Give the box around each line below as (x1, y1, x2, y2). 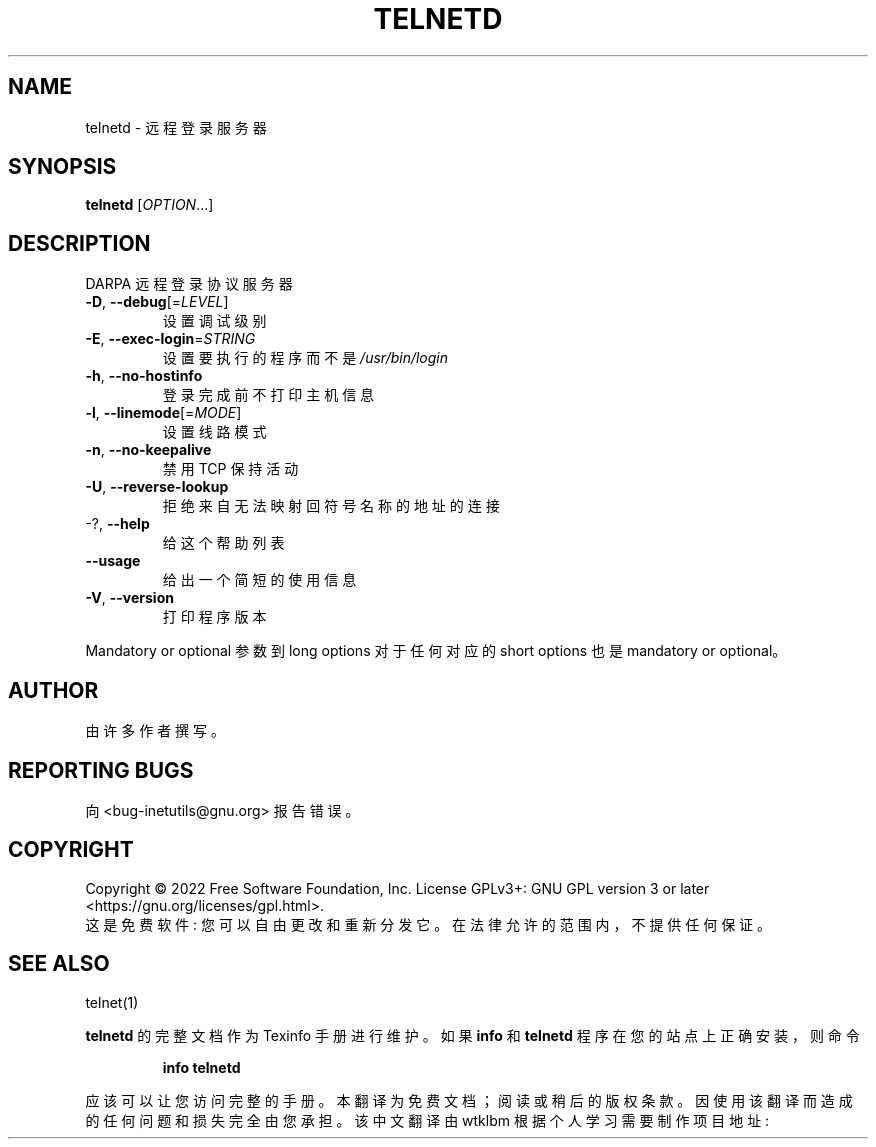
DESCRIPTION (8, 230, 151, 256)
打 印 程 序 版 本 (162, 608, 267, 626)
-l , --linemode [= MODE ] (85, 404, 242, 422)
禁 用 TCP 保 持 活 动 (162, 460, 299, 478)
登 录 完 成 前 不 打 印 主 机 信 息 (162, 386, 375, 404)
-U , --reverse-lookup (85, 478, 229, 496)
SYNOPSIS (8, 154, 117, 180)
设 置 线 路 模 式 (162, 423, 267, 441)
